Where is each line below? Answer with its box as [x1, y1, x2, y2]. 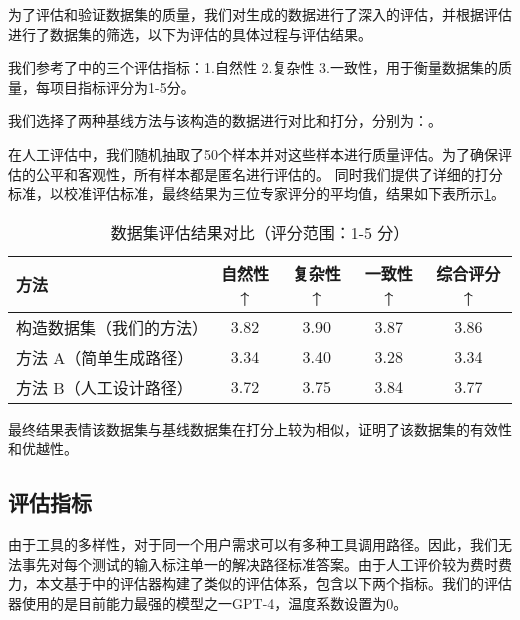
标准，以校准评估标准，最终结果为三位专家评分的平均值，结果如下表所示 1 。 [8, 183, 505, 204]
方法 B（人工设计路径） [16, 375, 193, 399]
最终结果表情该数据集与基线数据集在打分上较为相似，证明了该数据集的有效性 [8, 418, 512, 439]
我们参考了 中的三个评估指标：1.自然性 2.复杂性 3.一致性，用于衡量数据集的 [8, 57, 498, 78]
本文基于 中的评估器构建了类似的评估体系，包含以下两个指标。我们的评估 [35, 573, 512, 594]
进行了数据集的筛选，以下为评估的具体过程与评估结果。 [8, 23, 372, 44]
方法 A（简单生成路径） [16, 345, 194, 369]
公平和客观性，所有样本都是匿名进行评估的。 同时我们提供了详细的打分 [35, 163, 503, 184]
